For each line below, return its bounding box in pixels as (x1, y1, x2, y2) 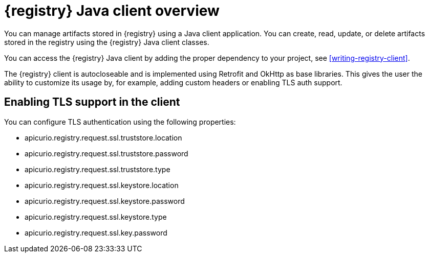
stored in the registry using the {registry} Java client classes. (4, 37, 209, 46)
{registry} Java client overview (4, 2, 220, 19)
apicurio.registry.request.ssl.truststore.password (25, 149, 188, 158)
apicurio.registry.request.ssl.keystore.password (25, 196, 185, 205)
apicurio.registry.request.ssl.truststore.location (25, 133, 182, 142)
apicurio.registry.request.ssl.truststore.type (25, 165, 170, 174)
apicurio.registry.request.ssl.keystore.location (25, 180, 179, 190)
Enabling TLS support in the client (4, 96, 180, 109)
